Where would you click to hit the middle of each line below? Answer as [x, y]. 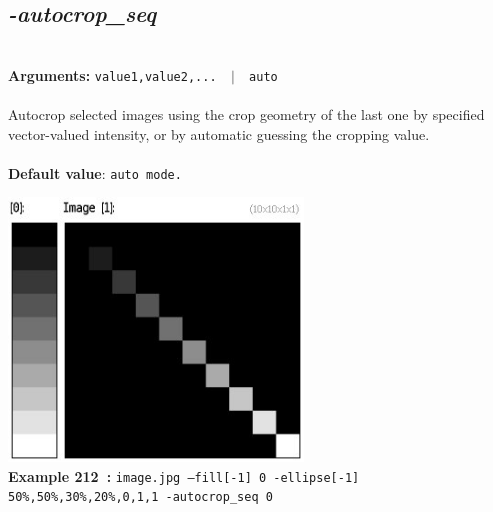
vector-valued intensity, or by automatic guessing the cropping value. [219, 133]
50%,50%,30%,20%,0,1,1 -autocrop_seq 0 [140, 497]
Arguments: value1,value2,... [112, 74]
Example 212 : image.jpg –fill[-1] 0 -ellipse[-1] [184, 475]
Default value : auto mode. [95, 172]
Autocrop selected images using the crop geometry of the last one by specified [246, 114]
